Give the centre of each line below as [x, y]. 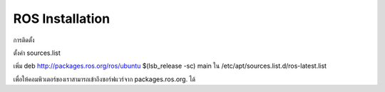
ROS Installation [62, 19]
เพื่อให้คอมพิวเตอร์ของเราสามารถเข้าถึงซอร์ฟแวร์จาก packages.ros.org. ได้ [104, 79]
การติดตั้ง [24, 40]
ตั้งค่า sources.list [37, 53]
